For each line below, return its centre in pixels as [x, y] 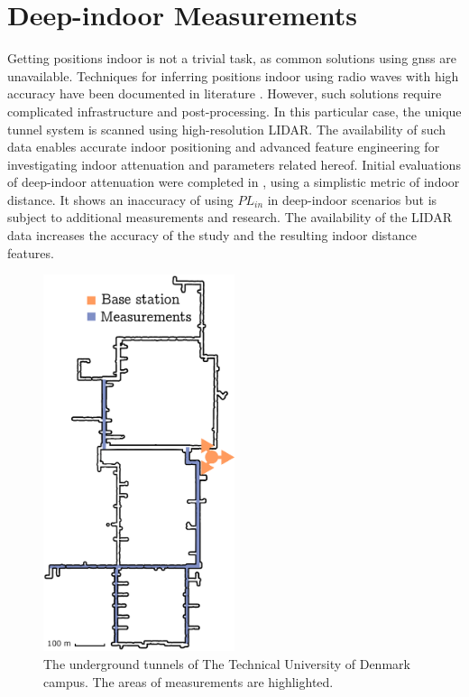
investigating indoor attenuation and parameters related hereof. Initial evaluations [234, 164]
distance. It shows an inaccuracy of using [120, 199]
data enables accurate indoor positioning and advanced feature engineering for [224, 147]
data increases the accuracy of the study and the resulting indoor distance [212, 235]
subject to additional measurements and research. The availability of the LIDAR [230, 217]
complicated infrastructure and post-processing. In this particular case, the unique [234, 111]
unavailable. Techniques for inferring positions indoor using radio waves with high [233, 75]
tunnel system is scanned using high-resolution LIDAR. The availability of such [227, 129]
